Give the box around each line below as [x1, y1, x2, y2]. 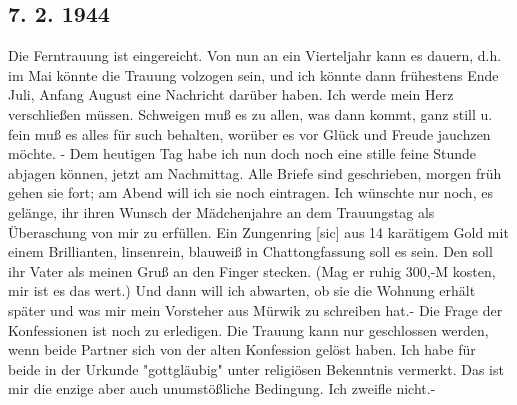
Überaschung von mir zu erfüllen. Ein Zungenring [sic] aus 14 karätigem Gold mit [8, 221, 509, 242]
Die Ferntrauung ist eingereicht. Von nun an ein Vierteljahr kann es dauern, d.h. [8, 45, 502, 66]
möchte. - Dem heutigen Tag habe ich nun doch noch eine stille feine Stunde [8, 143, 477, 164]
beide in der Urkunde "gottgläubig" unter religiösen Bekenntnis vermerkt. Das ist [8, 358, 504, 379]
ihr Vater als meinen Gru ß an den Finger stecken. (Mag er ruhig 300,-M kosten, [8, 260, 496, 281]
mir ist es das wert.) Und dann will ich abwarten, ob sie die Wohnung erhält [8, 280, 476, 301]
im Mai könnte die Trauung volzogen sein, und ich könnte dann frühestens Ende [8, 64, 499, 85]
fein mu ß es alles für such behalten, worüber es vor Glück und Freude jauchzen [8, 123, 491, 144]
